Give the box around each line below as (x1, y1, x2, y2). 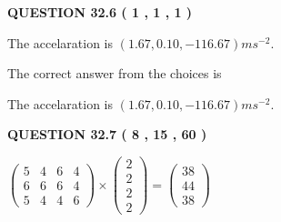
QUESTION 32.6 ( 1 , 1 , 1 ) (7, 3, 193, 21)
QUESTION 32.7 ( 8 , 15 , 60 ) (7, 125, 207, 144)
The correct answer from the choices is (7, 64, 222, 83)
